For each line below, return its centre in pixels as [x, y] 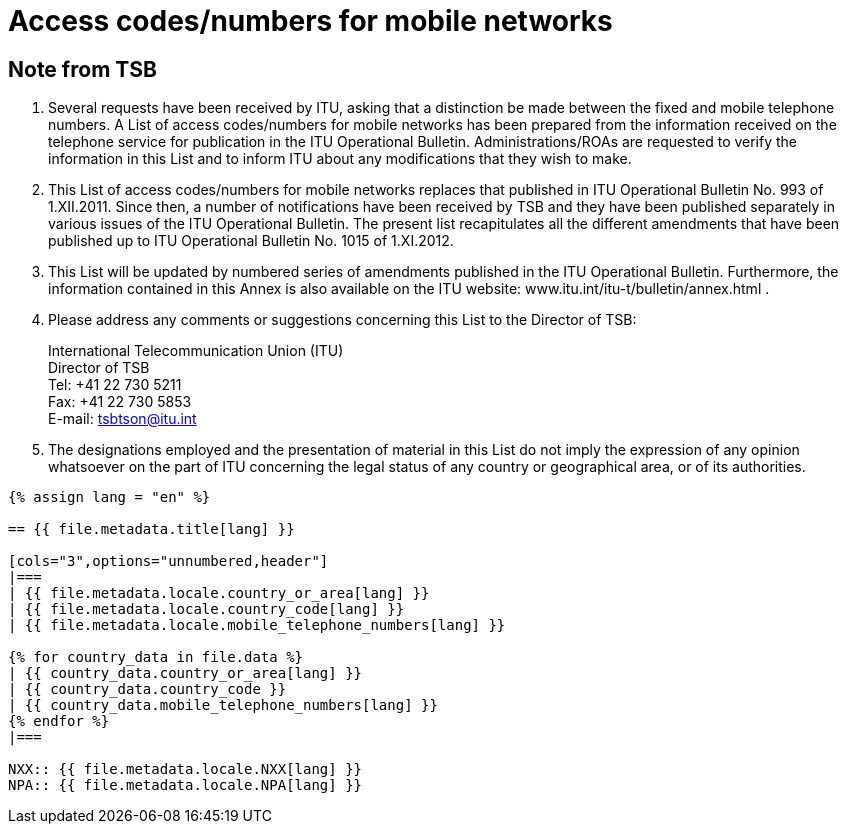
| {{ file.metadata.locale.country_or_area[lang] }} [219, 593]
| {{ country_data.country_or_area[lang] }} [185, 673]
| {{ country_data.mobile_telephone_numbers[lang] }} [223, 705]
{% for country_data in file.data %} [156, 657]
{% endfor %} [59, 721]
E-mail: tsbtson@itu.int [122, 419]
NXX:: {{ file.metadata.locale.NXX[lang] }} [185, 769]
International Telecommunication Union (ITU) [196, 351]
